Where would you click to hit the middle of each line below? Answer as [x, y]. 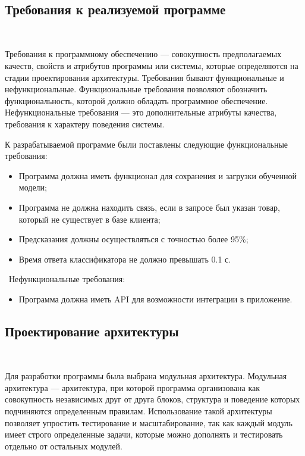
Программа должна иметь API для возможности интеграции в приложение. [155, 299]
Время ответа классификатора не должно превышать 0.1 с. [125, 259]
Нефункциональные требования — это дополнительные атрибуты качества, [141, 112]
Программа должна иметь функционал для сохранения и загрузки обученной [158, 175]
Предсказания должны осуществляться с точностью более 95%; [133, 239]
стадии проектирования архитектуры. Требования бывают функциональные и [144, 77]
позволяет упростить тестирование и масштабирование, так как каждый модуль [149, 422]
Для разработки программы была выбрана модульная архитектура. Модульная [146, 376]
